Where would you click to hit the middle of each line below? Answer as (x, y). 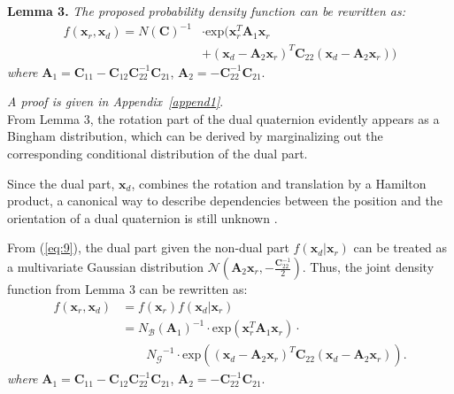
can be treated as (400, 247)
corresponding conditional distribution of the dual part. (158, 154)
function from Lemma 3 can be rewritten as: (127, 289)
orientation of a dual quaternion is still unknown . (142, 217)
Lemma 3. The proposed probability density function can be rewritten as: (206, 11)
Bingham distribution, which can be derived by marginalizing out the (195, 136)
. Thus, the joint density (368, 267)
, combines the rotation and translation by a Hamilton (279, 183)
